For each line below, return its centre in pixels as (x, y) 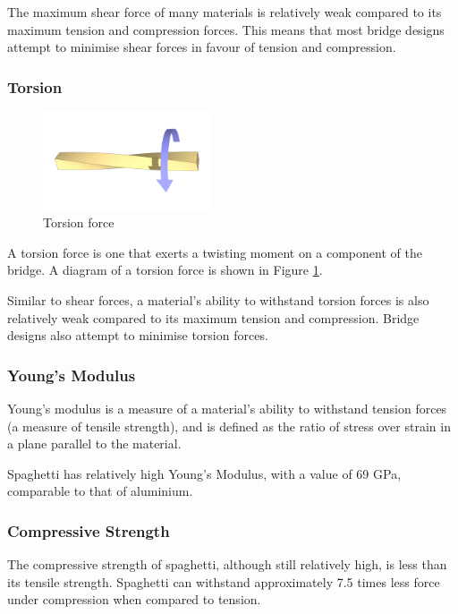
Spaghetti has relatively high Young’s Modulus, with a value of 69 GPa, (204, 473)
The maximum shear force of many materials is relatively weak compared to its (225, 12)
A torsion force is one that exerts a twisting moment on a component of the (215, 252)
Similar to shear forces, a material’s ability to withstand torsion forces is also (218, 299)
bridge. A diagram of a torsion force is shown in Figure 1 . (165, 270)
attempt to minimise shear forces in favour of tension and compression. (202, 47)
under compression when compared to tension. (134, 599)
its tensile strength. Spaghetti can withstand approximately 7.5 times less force (224, 581)
